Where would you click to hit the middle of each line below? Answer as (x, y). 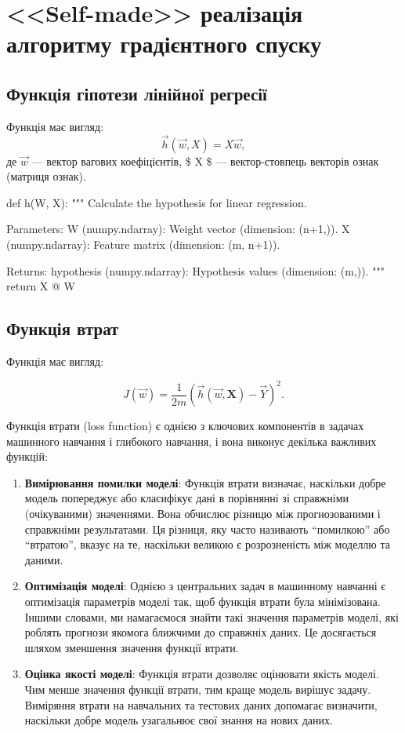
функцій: (27, 456)
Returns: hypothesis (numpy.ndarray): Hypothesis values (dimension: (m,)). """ (195, 270)
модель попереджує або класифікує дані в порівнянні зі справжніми (186, 498)
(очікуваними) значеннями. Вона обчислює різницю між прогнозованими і (202, 513)
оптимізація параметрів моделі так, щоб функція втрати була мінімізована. (202, 601)
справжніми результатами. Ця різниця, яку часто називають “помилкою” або (207, 529)
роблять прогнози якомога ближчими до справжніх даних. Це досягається (201, 632)
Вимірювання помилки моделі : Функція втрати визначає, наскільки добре (205, 482)
